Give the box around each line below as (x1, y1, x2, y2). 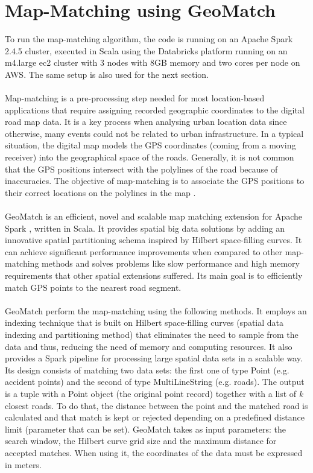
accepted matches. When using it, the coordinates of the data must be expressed (5, 446, 303, 459)
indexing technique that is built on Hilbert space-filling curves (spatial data (5, 316, 284, 329)
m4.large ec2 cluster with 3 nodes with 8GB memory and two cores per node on (5, 56, 300, 69)
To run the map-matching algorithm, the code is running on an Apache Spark (5, 33, 293, 45)
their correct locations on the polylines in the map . (5, 186, 196, 198)
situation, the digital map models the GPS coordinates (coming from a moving (5, 139, 296, 151)
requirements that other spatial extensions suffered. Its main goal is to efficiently (5, 269, 303, 281)
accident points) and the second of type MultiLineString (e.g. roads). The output (5, 375, 305, 388)
